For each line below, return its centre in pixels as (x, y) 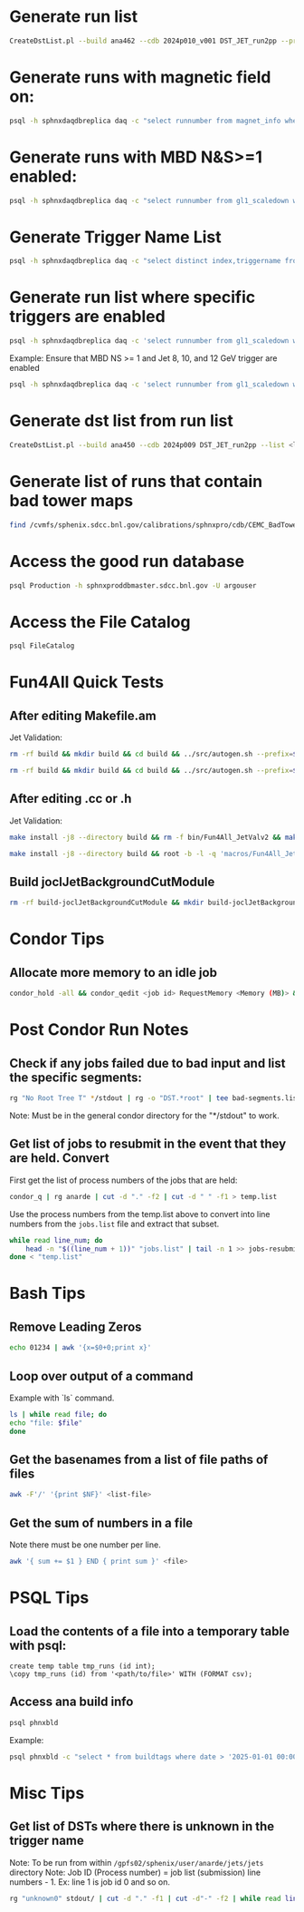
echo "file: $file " (46, 1423)
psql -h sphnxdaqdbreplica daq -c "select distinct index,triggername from (155, 261)
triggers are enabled (87, 317)
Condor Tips (57, 939)
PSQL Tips (49, 1598)
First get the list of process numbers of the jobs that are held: (123, 1180)
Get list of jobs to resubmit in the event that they (148, 1144)
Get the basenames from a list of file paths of (139, 1459)
